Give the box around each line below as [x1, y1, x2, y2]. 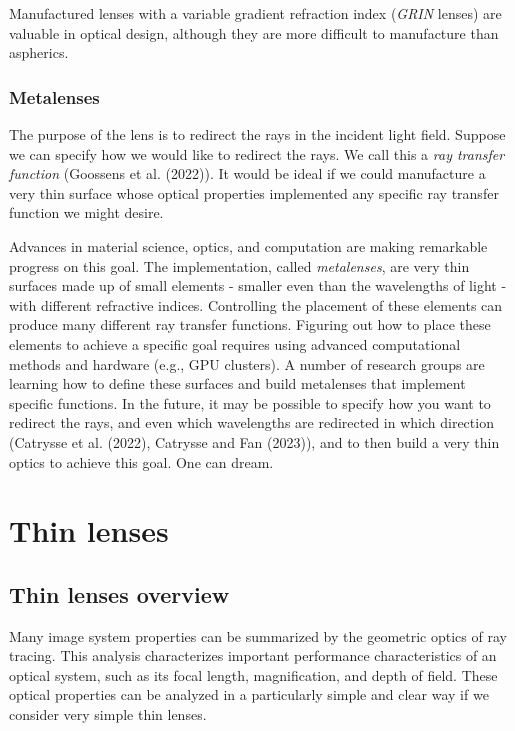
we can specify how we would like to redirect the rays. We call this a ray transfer [9, 143, 505, 164]
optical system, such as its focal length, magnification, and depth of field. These [9, 664, 498, 685]
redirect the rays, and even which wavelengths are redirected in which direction [9, 412, 494, 433]
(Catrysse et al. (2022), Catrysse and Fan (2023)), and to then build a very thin [9, 431, 500, 452]
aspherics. [9, 42, 69, 63]
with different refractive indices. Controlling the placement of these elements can [9, 294, 503, 315]
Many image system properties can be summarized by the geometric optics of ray [9, 625, 507, 646]
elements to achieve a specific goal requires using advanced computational [9, 333, 461, 354]
